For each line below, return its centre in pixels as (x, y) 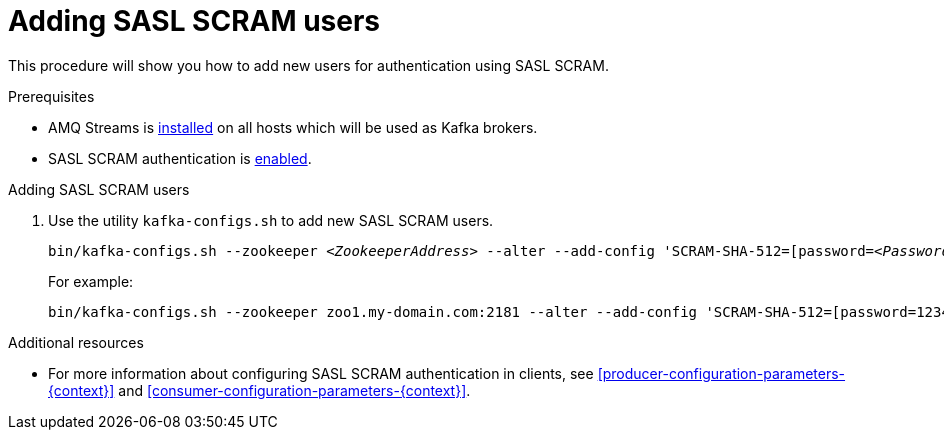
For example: (91, 281)
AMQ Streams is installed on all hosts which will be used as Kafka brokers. (293, 127)
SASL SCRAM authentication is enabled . (180, 158)
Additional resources (76, 342)
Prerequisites (51, 96)
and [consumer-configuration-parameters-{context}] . (294, 390)
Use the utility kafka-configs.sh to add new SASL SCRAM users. (271, 220)
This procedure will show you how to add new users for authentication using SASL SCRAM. (308, 65)
